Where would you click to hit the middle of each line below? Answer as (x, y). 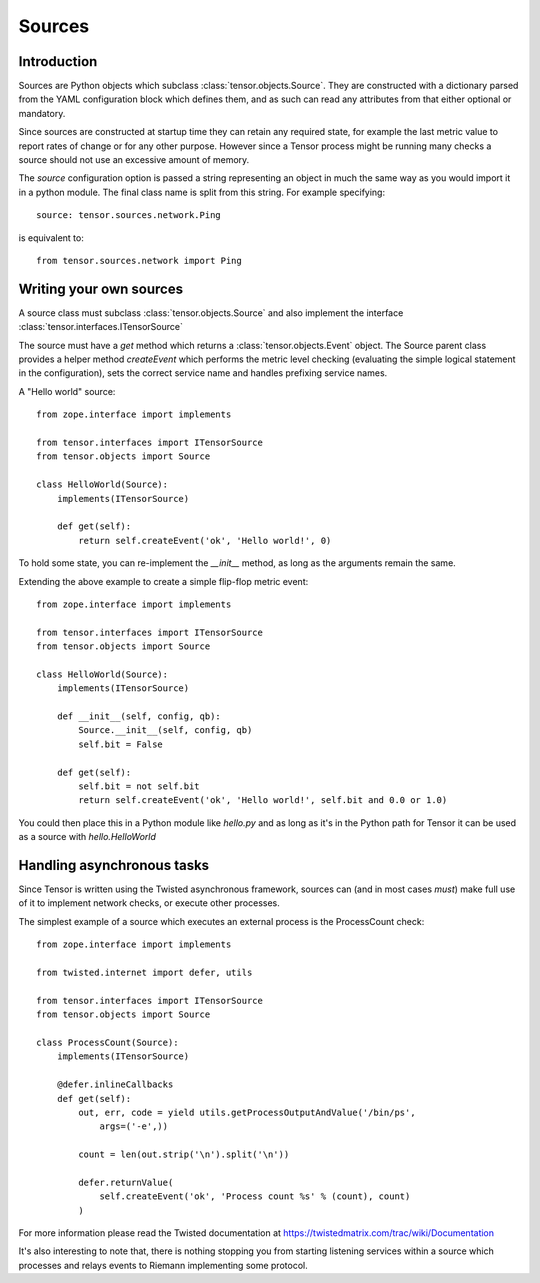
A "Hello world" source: (67, 391)
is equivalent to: (51, 237)
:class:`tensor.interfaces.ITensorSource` (101, 327)
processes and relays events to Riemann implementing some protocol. (163, 1265)
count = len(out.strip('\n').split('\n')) (184, 1154)
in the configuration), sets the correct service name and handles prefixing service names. (203, 373)
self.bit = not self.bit (139, 786)
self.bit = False (121, 744)
